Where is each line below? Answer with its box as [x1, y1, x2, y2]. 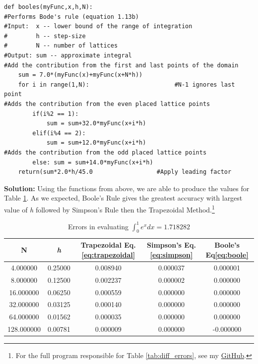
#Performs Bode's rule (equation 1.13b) [4, 13, 139, 20]
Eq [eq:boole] [205, 250, 249, 260]
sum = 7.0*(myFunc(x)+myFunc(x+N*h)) [18, 71, 143, 79]
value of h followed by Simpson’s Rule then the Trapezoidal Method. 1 [4, 203, 215, 214]
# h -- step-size [4, 32, 86, 40]
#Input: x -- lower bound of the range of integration [4, 23, 193, 30]
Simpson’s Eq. [147, 240, 196, 250]
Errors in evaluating [67, 221, 129, 231]
